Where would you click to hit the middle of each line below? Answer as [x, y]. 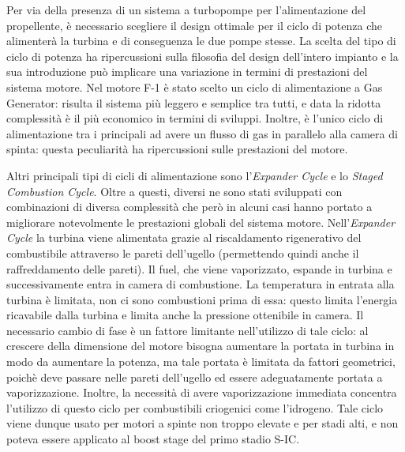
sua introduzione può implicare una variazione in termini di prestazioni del [187, 72]
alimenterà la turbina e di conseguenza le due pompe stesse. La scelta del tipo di [201, 41]
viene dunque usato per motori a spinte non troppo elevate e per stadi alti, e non [202, 423]
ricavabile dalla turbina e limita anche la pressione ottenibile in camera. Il [185, 315]
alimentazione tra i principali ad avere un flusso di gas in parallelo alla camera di [202, 133]
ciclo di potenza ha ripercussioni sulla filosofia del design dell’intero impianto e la [202, 56]
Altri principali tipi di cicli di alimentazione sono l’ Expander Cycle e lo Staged [195, 175]
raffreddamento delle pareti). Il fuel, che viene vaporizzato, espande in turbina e [199, 268]
